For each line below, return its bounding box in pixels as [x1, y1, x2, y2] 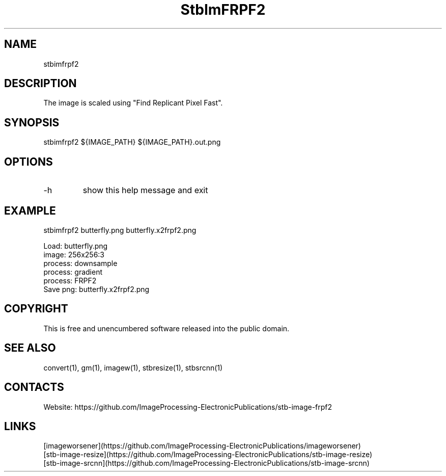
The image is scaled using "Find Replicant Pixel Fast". [43, 98, 223, 108]
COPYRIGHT [4, 302, 68, 315]
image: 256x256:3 [43, 250, 104, 259]
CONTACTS [4, 381, 64, 394]
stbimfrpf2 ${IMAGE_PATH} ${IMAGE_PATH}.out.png [43, 138, 221, 147]
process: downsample [43, 258, 118, 268]
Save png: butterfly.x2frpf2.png [43, 284, 150, 294]
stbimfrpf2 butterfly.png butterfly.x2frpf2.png [43, 225, 197, 234]
